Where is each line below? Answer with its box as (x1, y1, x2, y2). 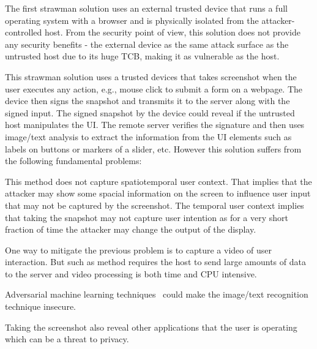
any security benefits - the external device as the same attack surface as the (5, 37, 289, 50)
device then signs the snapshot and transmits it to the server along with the (5, 94, 290, 107)
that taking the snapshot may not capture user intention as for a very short (5, 211, 288, 223)
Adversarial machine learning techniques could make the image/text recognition (5, 288, 308, 301)
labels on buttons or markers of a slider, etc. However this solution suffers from (5, 142, 302, 155)
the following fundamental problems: (5, 154, 142, 167)
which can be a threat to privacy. (5, 332, 129, 345)
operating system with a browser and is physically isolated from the (5, 13, 259, 26)
